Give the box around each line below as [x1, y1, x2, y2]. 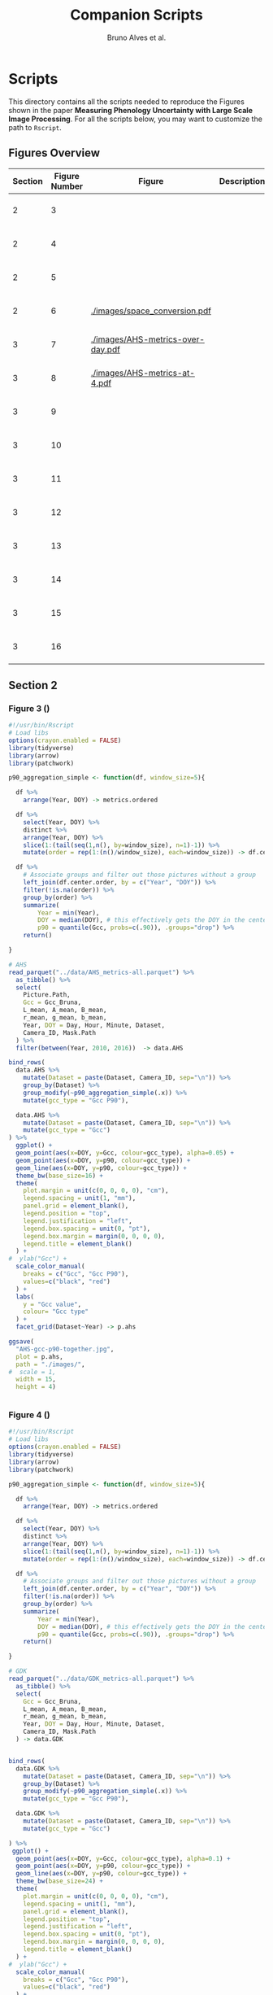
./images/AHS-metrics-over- [90, 334, 206, 345]
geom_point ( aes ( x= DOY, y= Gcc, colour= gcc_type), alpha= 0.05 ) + [15, 1149, 234, 1157]
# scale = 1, [8, 1368, 57, 1376]
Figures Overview [8, 146, 100, 160]
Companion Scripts [70, 6, 203, 24]
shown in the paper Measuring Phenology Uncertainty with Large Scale [8, 105, 253, 115]
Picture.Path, [23, 991, 71, 999]
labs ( [15, 1292, 35, 1301]
